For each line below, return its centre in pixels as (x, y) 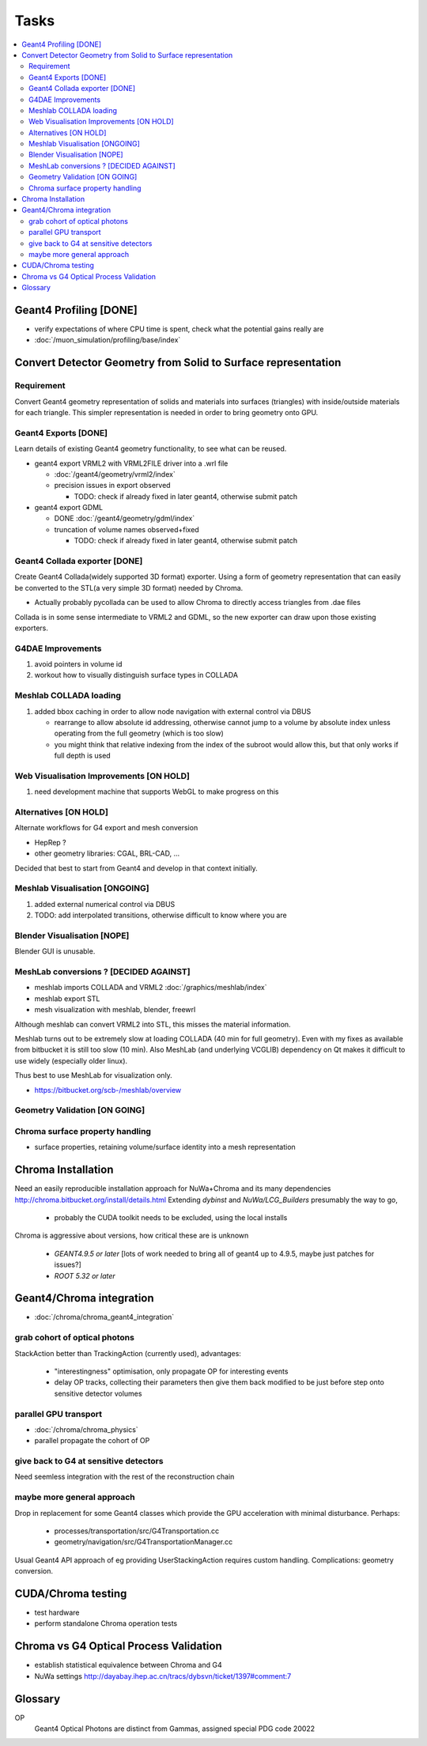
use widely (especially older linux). (71, 1060)
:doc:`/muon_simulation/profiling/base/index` (108, 340)
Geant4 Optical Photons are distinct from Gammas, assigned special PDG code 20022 (175, 1729)
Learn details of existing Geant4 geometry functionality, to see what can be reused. (151, 449)
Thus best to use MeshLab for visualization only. (94, 1075)
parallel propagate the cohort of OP (92, 1441)
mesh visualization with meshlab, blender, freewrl (115, 1010)
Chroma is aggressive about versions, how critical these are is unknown (132, 1236)
